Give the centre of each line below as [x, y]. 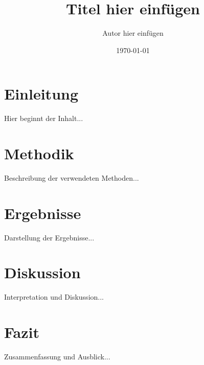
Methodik [39, 153]
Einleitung [41, 94]
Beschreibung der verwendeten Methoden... [72, 177]
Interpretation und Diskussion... [54, 297]
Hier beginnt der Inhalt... [44, 118]
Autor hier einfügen [133, 33]
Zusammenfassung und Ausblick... [57, 357]
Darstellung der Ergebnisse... [49, 237]
